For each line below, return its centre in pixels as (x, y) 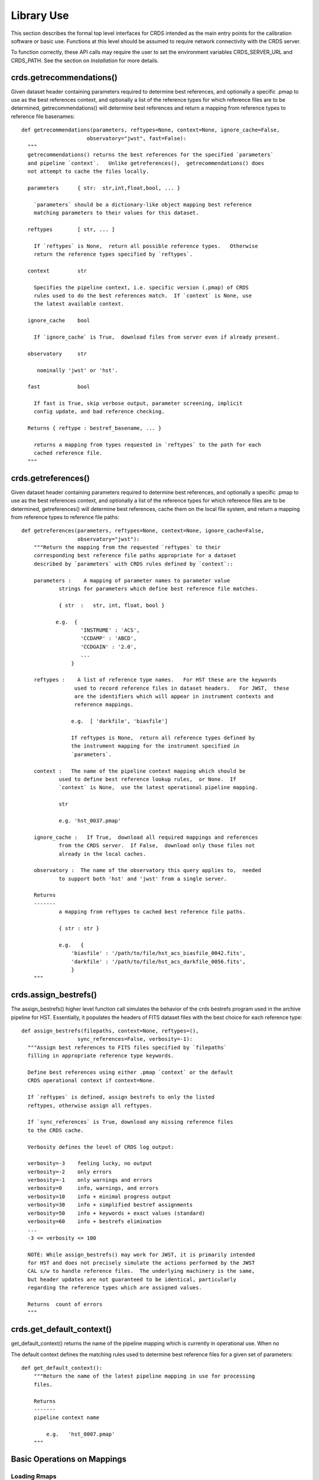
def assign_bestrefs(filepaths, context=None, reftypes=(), (110, 1031)
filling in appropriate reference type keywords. (101, 1056)
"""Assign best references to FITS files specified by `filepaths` (127, 1047)
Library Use (40, 15)
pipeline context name (66, 1418)
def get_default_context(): (62, 1368)
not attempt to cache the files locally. (88, 171)
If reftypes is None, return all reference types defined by (163, 738)
